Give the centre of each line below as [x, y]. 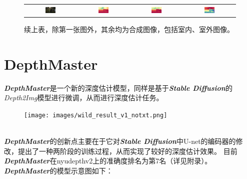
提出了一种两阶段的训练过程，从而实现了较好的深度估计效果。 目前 [127, 151]
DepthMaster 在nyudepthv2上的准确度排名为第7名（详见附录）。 [108, 161]
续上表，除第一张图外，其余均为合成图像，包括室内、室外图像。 [129, 29]
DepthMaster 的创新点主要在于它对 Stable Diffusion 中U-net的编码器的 [120, 141]
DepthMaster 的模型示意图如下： [58, 170]
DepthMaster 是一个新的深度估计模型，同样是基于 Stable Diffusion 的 [118, 87]
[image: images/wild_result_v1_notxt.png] [96, 115]
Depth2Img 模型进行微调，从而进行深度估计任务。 [84, 98]
